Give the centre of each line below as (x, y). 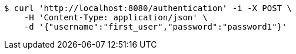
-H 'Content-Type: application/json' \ (116, 17)
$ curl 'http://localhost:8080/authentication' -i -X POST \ (148, 8)
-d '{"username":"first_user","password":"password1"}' (155, 27)
